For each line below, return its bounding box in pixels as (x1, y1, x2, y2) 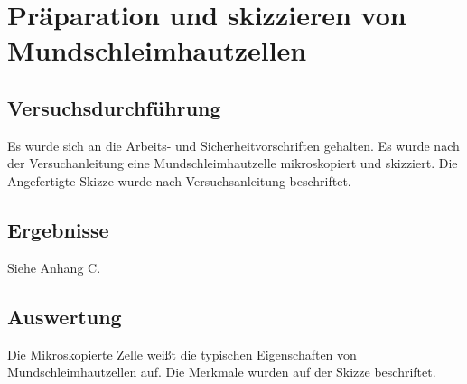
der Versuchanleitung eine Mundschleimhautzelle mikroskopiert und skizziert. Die (7, 154, 458, 173)
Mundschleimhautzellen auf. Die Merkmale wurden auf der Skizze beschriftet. (7, 362, 436, 381)
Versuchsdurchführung (7, 93, 221, 121)
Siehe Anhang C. (7, 258, 101, 276)
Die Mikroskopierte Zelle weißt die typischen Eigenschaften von (7, 344, 357, 363)
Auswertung (7, 302, 122, 330)
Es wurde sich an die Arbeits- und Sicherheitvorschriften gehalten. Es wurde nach (7, 136, 460, 155)
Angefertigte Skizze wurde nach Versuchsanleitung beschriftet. (7, 171, 351, 190)
